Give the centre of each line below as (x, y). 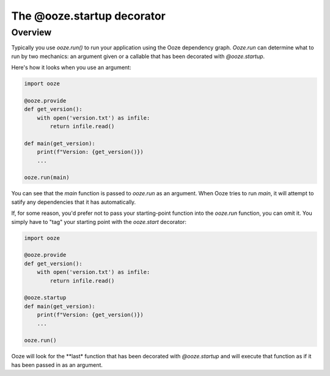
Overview (31, 32)
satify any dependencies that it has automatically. (74, 202)
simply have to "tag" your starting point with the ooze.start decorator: (99, 222)
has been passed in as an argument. (57, 365)
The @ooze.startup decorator (89, 16)
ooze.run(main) (47, 178)
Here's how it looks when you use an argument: (71, 68)
